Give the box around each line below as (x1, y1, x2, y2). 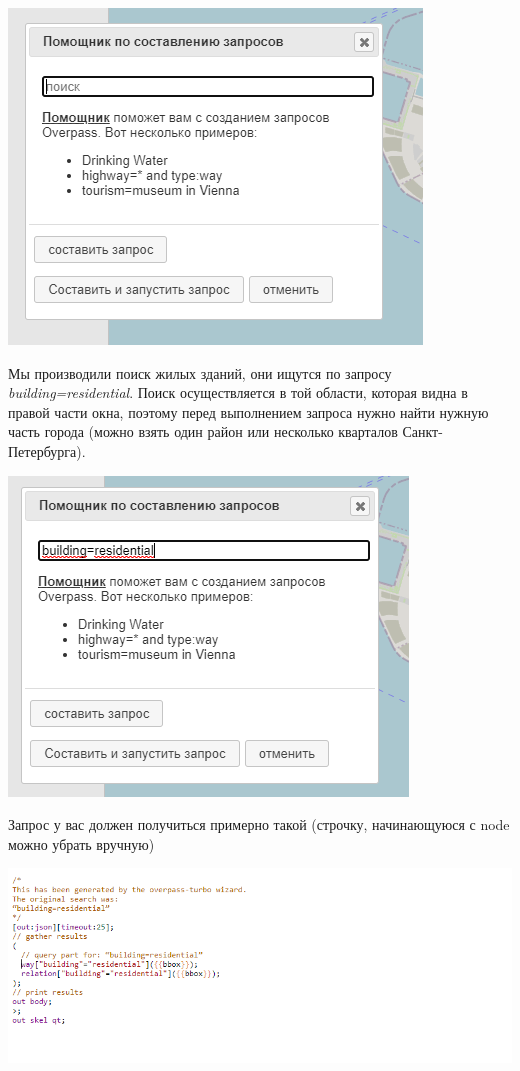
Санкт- (402, 421, 443, 442)
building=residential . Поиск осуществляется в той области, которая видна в (8, 382, 468, 403)
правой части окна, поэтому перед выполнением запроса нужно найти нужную (8, 401, 489, 422)
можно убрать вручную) (8, 833, 155, 854)
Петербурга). (8, 440, 86, 461)
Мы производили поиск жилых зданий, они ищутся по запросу (8, 362, 392, 383)
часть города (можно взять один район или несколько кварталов (8, 421, 398, 442)
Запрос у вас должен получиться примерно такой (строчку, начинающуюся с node (8, 814, 510, 835)
